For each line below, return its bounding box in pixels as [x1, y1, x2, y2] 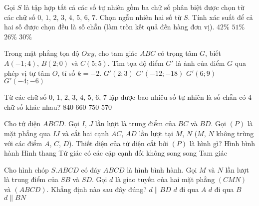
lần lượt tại [139, 128, 173, 138]
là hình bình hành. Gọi [127, 164, 197, 175]
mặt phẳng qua [4, 128, 50, 138]
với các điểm [4, 138, 42, 148]
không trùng [216, 128, 254, 138]
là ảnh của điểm [176, 57, 225, 68]
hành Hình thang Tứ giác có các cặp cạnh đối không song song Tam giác [4, 148, 228, 158]
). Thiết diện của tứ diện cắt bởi [69, 138, 168, 148]
